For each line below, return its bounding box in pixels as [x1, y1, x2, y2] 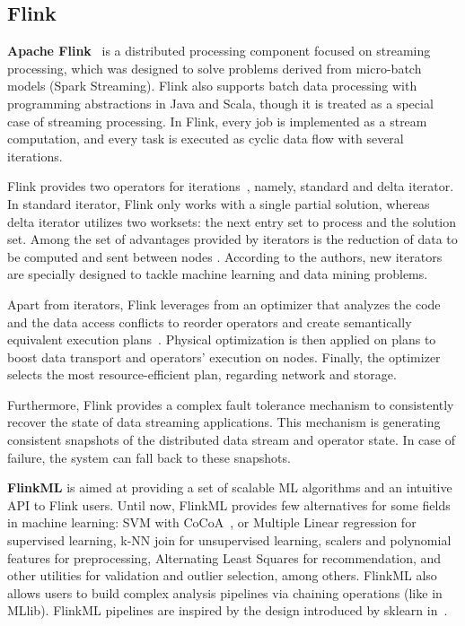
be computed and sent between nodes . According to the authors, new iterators [7, 247, 443, 265]
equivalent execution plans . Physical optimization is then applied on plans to [7, 330, 436, 349]
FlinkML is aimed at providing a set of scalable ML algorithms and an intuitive [7, 478, 452, 497]
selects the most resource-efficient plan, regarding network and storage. [7, 365, 397, 384]
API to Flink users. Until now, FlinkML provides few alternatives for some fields [7, 495, 451, 514]
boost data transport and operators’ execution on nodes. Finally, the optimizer [7, 347, 441, 366]
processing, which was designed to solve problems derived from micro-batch [7, 58, 422, 77]
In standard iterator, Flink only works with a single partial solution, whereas [7, 194, 430, 213]
